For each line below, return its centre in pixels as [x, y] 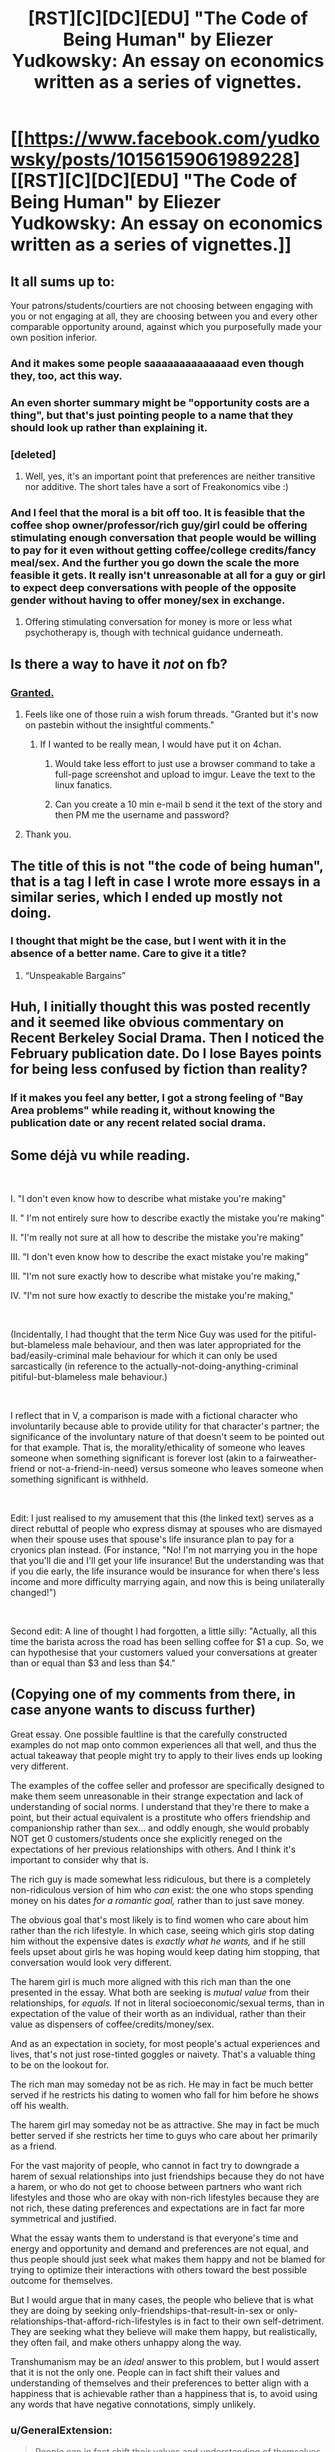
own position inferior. [54, 337]
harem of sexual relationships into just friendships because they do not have [167, 2176]
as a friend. [34, 2146]
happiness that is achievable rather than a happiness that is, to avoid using [164, 2393]
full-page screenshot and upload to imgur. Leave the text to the [185, 774]
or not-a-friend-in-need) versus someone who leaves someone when [180, 1468]
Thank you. [48, 834]
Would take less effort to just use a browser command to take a [185, 764]
